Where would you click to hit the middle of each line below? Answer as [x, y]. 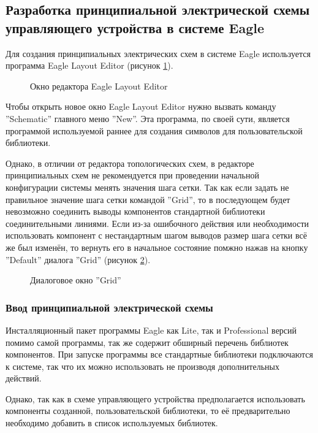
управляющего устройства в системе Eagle [135, 27]
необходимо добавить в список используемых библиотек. [112, 423]
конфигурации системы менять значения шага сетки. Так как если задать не [147, 187]
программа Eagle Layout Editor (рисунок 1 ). [89, 65]
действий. [24, 378]
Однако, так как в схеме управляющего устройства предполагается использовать [155, 398]
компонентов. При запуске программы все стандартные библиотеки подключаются [159, 354]
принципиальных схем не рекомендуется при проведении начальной [132, 175]
